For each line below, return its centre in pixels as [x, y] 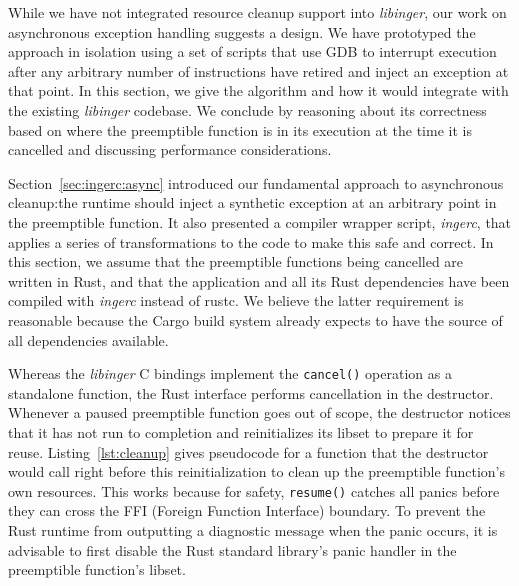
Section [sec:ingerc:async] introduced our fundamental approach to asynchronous [256, 182]
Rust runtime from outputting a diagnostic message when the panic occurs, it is [253, 529]
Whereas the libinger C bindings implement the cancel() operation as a [230, 373]
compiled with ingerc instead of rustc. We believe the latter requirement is [236, 300]
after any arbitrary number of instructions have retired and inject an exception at [258, 70]
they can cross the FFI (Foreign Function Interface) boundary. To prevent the [247, 510]
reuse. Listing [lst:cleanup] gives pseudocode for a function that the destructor [248, 451]
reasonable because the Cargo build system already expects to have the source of [255, 319]
